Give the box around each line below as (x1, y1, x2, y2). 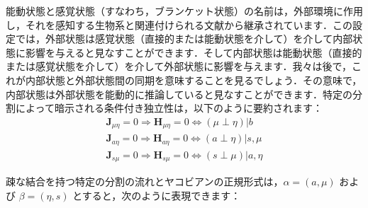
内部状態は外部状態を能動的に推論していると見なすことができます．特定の (6, 86, 353, 101)
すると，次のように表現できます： (82, 187, 241, 202)
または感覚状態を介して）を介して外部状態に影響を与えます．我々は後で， (6, 59, 352, 74)
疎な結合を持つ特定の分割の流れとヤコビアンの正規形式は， (6, 174, 284, 189)
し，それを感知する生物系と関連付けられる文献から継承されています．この (6, 17, 353, 32)
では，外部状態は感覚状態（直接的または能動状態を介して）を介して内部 (15, 31, 353, 46)
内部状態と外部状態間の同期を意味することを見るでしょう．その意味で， (25, 72, 362, 87)
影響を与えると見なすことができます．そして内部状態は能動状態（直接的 (25, 45, 362, 59)
